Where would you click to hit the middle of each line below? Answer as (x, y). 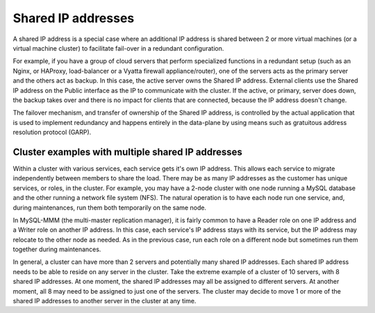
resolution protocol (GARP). (52, 133)
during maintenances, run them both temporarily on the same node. (110, 208)
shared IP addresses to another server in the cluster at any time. (105, 301)
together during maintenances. (57, 249)
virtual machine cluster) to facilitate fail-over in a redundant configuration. (118, 48)
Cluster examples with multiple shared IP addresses (127, 152)
